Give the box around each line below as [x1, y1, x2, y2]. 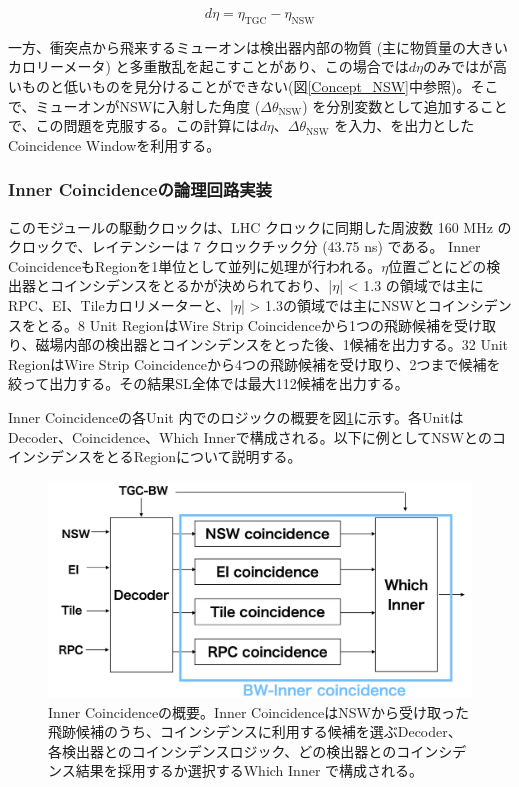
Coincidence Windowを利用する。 [8, 134, 221, 155]
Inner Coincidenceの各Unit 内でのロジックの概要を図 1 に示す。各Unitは [8, 406, 464, 427]
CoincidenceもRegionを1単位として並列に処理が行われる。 [8, 255, 382, 276]
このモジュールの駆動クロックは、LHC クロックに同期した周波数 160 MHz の [8, 216, 512, 237]
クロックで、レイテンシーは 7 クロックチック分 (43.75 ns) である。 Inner [8, 236, 481, 257]
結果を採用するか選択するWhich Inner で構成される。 [75, 760, 424, 781]
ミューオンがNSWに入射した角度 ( [35, 95, 261, 116]
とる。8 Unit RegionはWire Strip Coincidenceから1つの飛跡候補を [35, 314, 454, 335]
